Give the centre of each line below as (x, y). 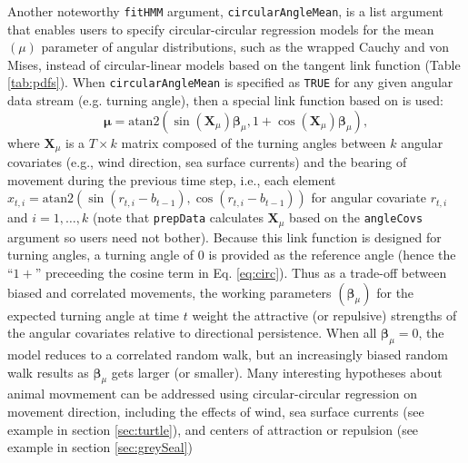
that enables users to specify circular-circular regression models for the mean (221, 29)
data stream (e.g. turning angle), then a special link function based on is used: (225, 100)
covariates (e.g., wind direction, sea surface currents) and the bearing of (207, 162)
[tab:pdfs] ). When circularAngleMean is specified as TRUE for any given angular (230, 82)
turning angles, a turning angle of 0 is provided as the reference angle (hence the (232, 255)
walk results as (48, 372)
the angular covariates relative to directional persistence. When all (192, 333)
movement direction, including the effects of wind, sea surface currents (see (216, 411)
